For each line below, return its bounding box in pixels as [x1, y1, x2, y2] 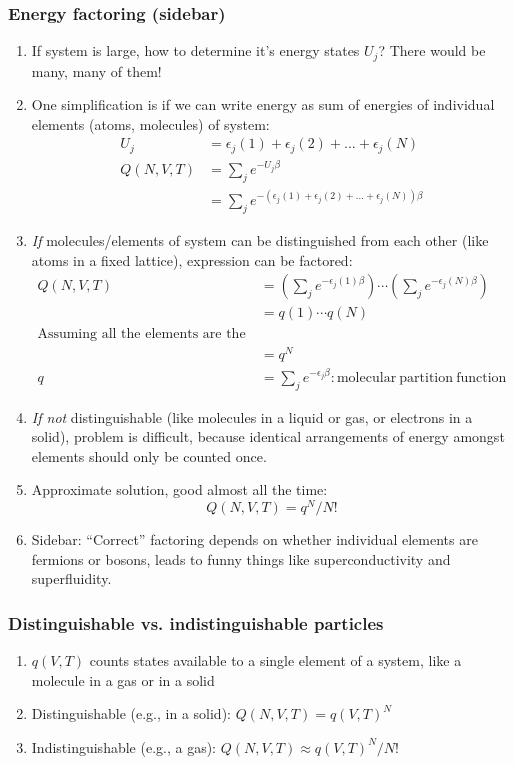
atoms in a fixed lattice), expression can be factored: [31, 249, 353, 270]
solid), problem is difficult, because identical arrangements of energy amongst [31, 426, 505, 447]
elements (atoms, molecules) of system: [31, 113, 270, 134]
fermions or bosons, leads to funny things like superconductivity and [31, 548, 451, 569]
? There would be [378, 40, 486, 61]
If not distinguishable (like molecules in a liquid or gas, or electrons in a [31, 406, 473, 427]
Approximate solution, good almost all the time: [31, 479, 328, 500]
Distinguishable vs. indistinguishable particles [8, 610, 384, 635]
